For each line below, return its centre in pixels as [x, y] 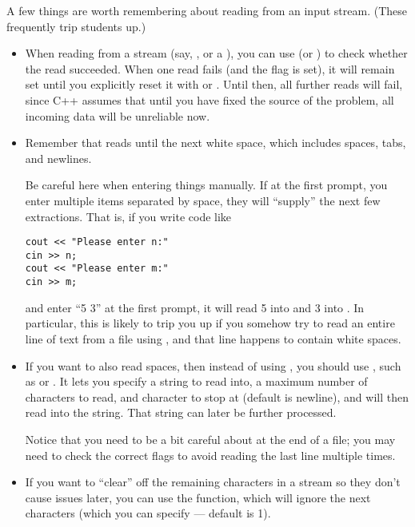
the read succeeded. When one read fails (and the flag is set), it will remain [210, 68]
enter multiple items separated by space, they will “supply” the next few [203, 200]
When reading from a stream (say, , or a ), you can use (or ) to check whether [216, 53]
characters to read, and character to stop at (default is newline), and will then [217, 396]
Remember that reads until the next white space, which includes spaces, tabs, [215, 143]
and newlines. [58, 158]
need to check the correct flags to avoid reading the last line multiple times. [210, 455]
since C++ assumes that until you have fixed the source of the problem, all [209, 99]
